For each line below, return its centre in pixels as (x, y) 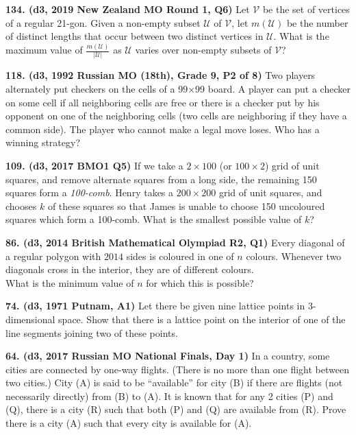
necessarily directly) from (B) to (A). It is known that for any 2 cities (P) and (169, 396)
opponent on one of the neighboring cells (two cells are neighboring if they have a (176, 116)
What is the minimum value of (70, 282)
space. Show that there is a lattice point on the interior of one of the (202, 319)
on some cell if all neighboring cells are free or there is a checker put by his (163, 102)
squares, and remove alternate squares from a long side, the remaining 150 (161, 179)
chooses (21, 205)
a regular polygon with (53, 256)
